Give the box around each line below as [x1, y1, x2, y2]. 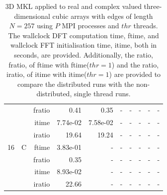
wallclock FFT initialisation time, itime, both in [10, 40, 157, 50]
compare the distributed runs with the [17, 78, 134, 89]
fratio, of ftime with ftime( [8, 59, 89, 69]
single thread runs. [74, 88, 131, 99]
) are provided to [109, 69, 161, 79]
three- [144, 1, 162, 11]
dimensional [14, 10, 50, 21]
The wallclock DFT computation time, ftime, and [8, 30, 159, 40]
